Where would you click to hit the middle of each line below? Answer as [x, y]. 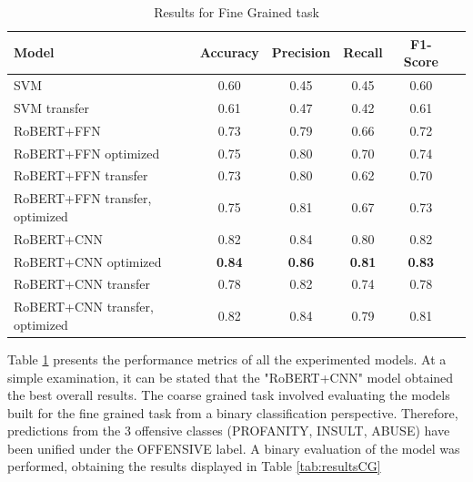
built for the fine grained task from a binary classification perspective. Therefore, [233, 412]
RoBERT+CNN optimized [88, 261]
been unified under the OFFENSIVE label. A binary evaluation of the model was [234, 448]
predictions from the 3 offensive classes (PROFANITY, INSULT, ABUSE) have [229, 431]
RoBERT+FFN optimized [87, 153]
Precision [301, 52]
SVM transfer [52, 107]
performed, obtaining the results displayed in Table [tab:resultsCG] [194, 466]
